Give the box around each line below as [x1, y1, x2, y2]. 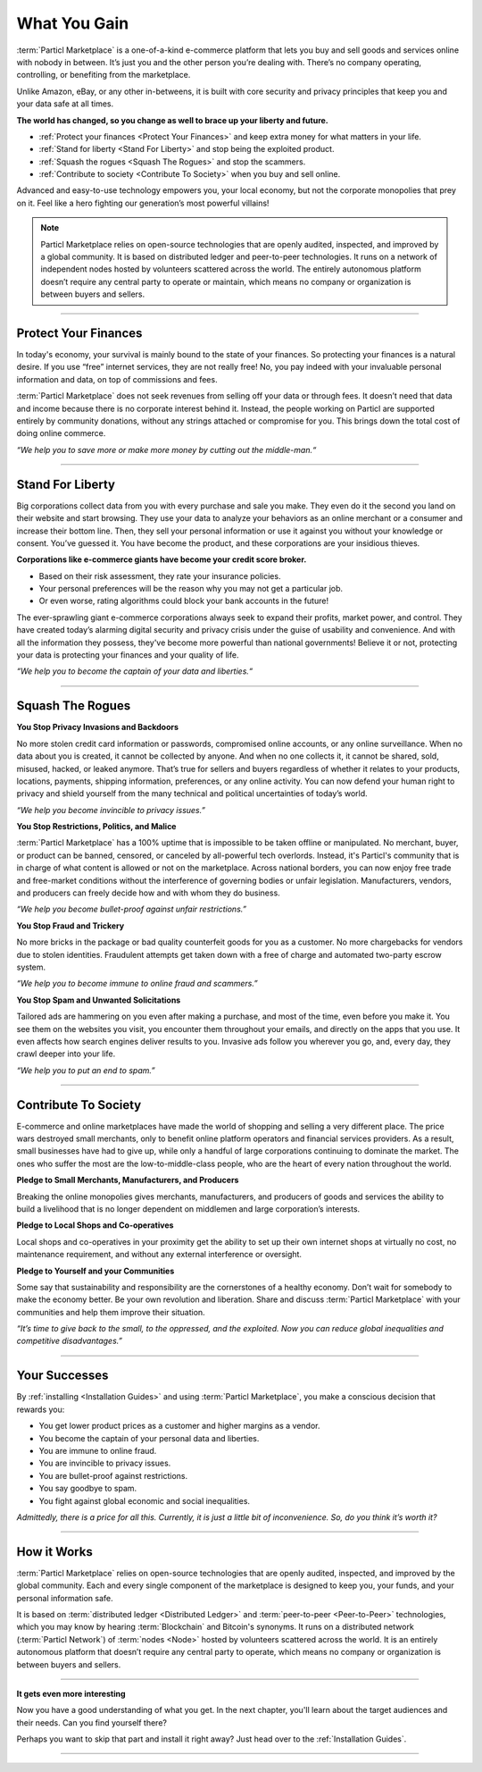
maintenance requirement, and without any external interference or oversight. [16, 1249, 303, 1260]
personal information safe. [16, 1592, 113, 1603]
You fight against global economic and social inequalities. [38, 1495, 250, 1506]
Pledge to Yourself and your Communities [16, 1265, 175, 1276]
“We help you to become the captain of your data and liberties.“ [16, 666, 253, 676]
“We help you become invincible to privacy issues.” [16, 804, 205, 815]
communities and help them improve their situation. [16, 1306, 205, 1317]
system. [16, 962, 46, 972]
